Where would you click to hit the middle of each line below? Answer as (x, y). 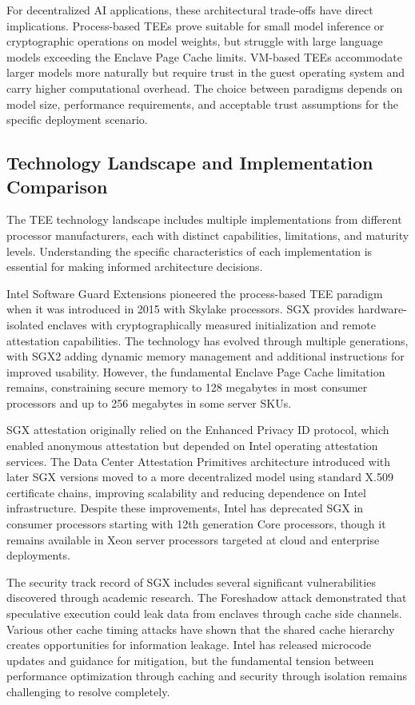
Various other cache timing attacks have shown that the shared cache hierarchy (201, 629)
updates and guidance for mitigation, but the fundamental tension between (190, 660)
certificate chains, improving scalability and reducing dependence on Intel (186, 492)
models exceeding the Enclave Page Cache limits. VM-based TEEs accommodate (204, 56)
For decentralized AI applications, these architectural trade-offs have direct (190, 10)
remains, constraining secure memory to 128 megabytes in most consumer (187, 387)
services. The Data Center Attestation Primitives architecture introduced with (199, 461)
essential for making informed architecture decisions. (135, 267)
